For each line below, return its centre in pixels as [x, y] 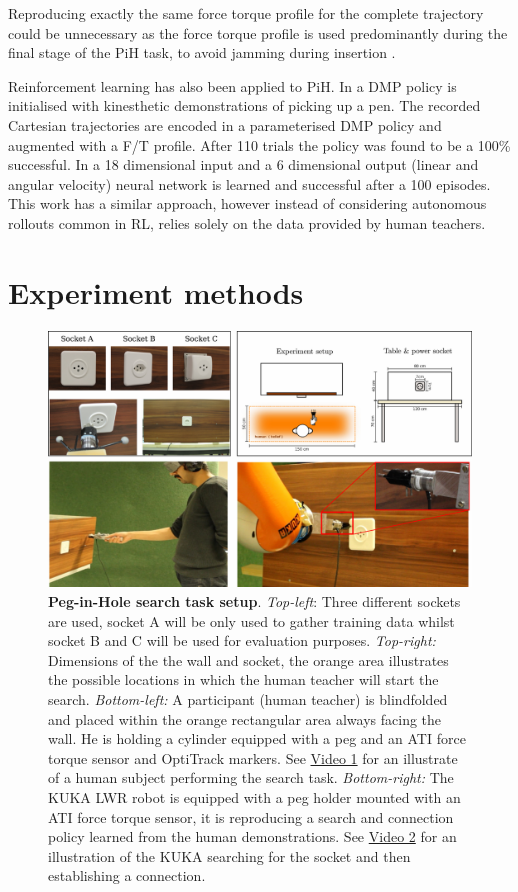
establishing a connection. [127, 875]
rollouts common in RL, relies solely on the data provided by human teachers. [247, 222]
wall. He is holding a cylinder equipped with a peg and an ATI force [257, 738]
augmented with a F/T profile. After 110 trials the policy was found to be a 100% [259, 144]
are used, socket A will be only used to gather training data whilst [251, 620]
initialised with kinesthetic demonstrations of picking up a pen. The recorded [244, 105]
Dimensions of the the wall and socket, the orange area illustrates [248, 659]
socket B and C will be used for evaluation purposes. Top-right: [242, 640]
